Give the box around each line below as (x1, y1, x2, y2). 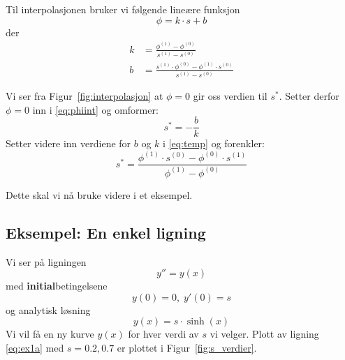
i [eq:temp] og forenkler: (163, 136, 265, 151)
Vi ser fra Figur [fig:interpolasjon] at (6, 89, 163, 103)
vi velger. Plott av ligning (210, 327, 319, 341)
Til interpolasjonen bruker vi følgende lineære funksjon (6, 2, 240, 16)
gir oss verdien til (193, 89, 267, 103)
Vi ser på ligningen (6, 254, 87, 269)
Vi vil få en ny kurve (6, 327, 94, 341)
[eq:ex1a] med (6, 340, 64, 355)
